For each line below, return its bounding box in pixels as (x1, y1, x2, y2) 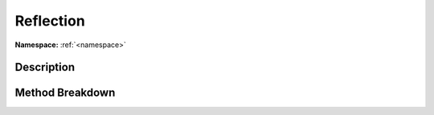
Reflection (14, 12, 86, 30)
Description (14, 61, 76, 74)
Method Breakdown (14, 86, 116, 100)
